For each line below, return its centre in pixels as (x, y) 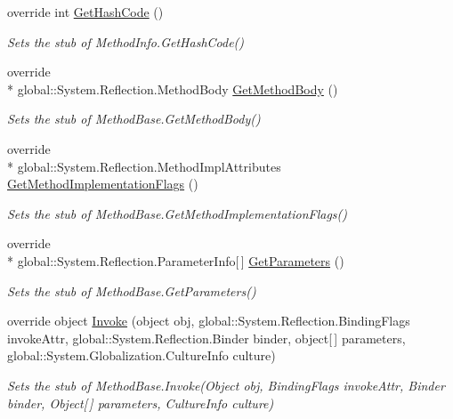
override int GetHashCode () (85, 12)
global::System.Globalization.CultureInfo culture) (142, 355)
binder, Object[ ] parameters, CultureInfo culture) (141, 403)
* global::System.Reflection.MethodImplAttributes (144, 166)
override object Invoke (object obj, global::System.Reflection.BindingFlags (209, 321)
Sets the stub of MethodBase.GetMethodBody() (134, 119)
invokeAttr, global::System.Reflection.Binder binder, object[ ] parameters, (206, 338)
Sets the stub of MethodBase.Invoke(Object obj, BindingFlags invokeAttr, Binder (226, 385)
